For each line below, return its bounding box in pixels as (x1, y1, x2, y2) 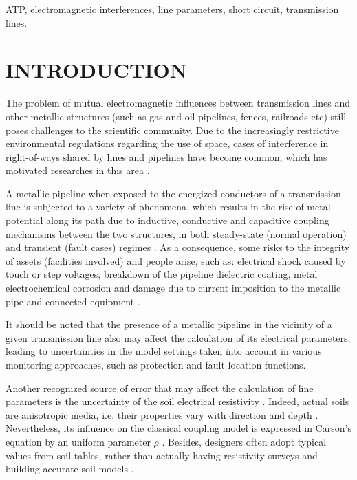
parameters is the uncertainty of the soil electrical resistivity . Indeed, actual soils (6, 394, 349, 408)
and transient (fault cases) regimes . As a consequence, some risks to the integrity (6, 240, 350, 254)
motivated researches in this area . (6, 163, 150, 177)
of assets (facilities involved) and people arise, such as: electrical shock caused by (6, 253, 346, 268)
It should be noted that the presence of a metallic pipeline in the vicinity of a (6, 317, 332, 331)
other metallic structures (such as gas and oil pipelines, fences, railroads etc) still (6, 109, 347, 123)
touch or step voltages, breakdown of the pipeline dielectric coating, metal (6, 267, 318, 281)
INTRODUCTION (6, 56, 188, 84)
